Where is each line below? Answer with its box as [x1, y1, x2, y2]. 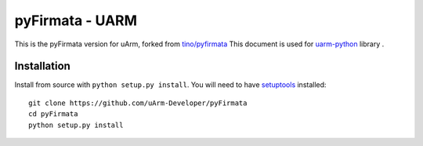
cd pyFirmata [28, 110, 78, 119]
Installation [14, 60, 70, 73]
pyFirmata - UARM [14, 12, 137, 29]
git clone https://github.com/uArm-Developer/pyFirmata [28, 98, 248, 108]
